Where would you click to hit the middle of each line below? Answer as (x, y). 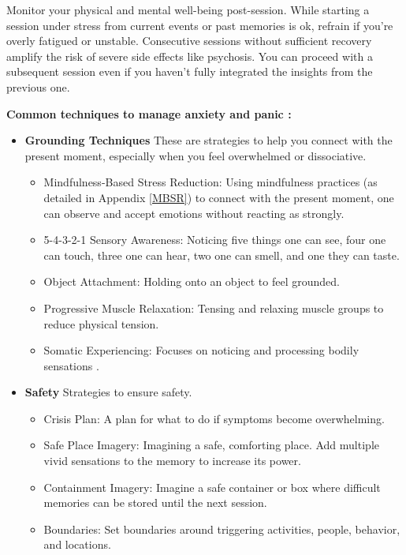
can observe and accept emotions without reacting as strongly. (194, 213)
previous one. (38, 86)
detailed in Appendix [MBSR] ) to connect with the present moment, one (219, 197)
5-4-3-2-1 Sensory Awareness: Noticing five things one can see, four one (215, 240)
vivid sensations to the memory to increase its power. (172, 461)
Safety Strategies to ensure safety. (108, 392)
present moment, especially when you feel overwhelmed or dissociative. (196, 155)
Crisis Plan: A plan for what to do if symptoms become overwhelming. (214, 418)
